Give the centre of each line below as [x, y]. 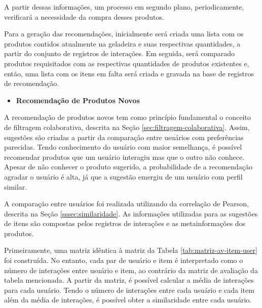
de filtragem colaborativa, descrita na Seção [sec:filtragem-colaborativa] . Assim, [127, 127]
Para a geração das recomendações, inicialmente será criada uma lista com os [124, 34]
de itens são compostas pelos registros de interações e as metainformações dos [125, 223]
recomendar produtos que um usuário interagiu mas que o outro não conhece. [124, 157]
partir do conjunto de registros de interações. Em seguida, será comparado [120, 53]
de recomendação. [32, 83]
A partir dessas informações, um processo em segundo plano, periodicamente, [124, 7]
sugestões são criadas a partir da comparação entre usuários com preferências [124, 137]
